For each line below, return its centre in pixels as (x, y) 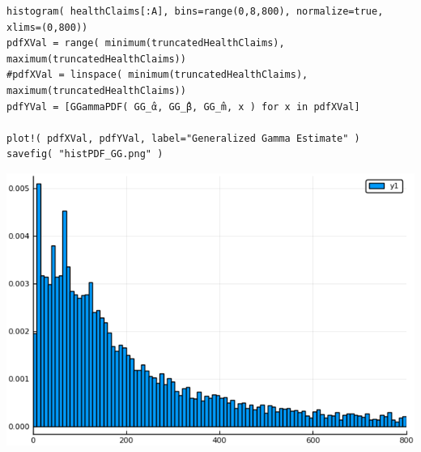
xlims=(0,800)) (47, 27)
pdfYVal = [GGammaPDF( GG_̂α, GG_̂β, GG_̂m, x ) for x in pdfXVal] (183, 107)
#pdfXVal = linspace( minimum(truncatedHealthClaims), (157, 75)
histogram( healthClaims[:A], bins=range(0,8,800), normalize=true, (195, 11)
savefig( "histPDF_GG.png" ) (85, 154)
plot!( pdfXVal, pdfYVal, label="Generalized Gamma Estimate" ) (183, 138)
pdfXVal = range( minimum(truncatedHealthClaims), (146, 43)
